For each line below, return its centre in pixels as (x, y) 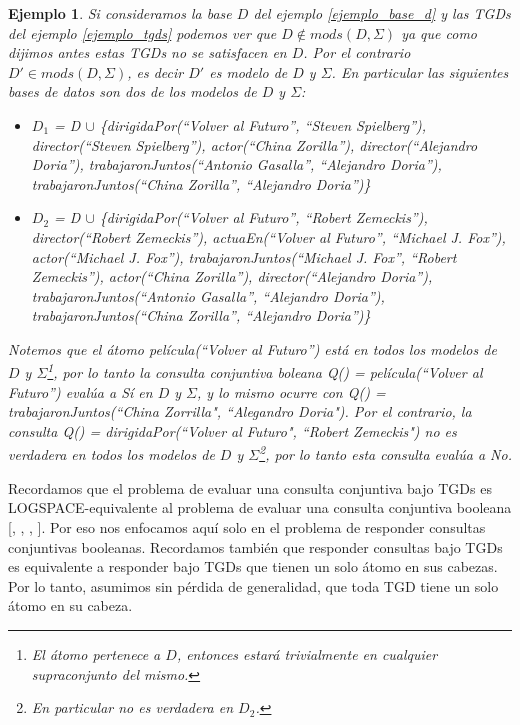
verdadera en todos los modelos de (111, 454)
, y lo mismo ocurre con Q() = (291, 391)
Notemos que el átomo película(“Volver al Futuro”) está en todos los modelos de (252, 348)
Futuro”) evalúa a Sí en (80, 391)
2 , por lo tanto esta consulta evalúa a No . (385, 453)
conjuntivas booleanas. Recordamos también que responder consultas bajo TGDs (255, 546)
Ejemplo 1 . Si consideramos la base (120, 13)
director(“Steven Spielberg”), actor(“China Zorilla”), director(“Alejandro (254, 144)
